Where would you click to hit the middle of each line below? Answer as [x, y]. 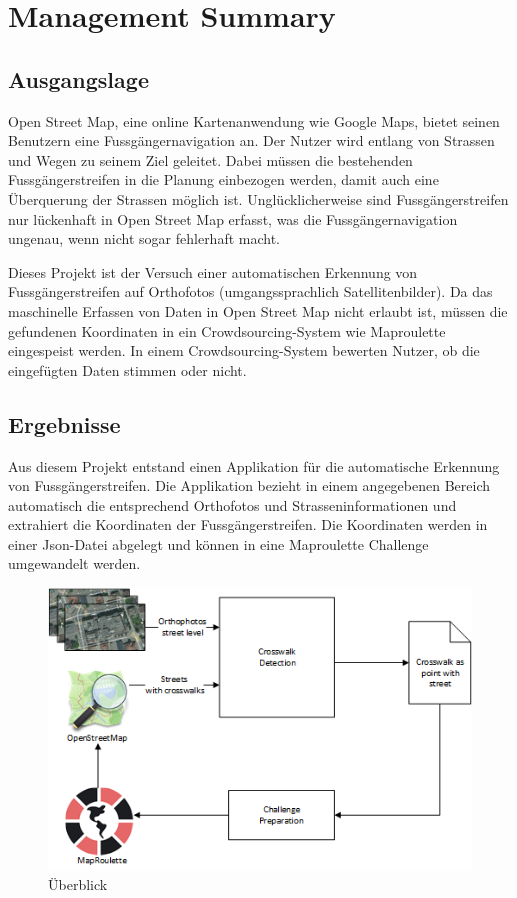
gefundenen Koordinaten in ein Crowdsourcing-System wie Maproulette [227, 330]
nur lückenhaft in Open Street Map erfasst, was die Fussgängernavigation [233, 218]
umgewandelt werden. [74, 563]
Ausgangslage [78, 78]
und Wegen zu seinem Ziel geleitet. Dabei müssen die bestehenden [210, 159]
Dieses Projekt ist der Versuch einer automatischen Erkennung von [213, 271]
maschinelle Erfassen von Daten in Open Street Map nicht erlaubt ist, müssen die [258, 310]
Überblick [78, 884]
